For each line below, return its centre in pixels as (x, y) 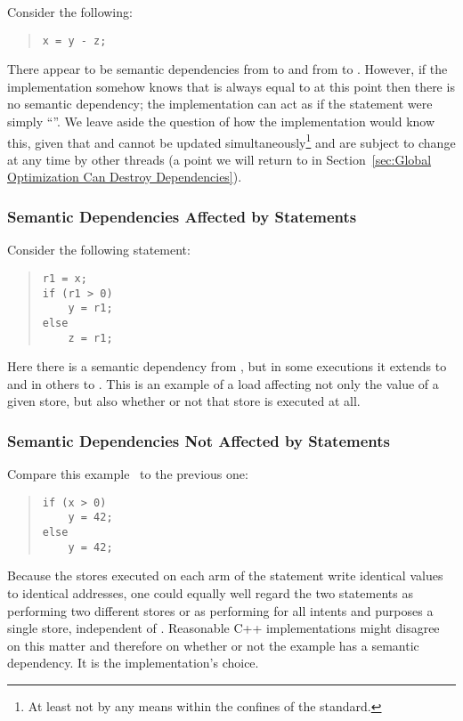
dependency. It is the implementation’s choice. (133, 663)
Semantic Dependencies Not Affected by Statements (199, 440)
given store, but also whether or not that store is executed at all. (184, 401)
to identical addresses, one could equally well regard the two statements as (210, 592)
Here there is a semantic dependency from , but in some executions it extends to (227, 366)
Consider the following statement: (99, 250)
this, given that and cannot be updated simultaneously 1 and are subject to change (231, 141)
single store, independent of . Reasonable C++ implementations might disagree (223, 628)
